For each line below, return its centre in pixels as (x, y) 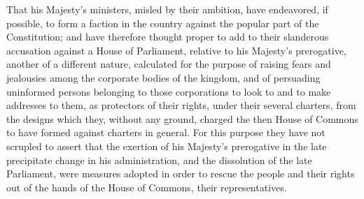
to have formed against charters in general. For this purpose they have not (166, 132)
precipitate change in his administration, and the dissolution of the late (159, 160)
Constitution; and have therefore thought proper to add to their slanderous (168, 37)
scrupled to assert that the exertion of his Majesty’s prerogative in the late (167, 146)
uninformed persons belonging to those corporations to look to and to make (169, 91)
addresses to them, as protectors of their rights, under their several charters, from (181, 105)
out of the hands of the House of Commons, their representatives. (147, 187)
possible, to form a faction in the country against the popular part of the (163, 23)
